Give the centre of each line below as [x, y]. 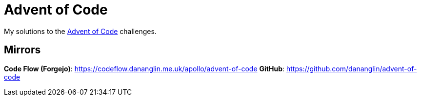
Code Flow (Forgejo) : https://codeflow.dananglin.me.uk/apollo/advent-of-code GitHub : [144, 68]
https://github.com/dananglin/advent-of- [352, 68]
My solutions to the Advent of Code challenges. [80, 31]
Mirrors [22, 50]
